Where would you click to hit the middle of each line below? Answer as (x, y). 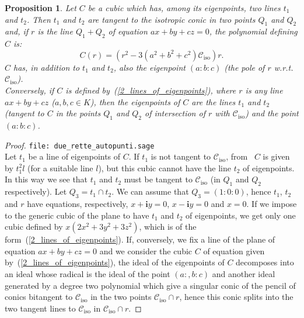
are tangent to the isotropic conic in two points (172, 19)
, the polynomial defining (253, 31)
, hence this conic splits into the (236, 297)
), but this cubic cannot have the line (165, 167)
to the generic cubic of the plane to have (77, 215)
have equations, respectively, (78, 203)
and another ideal (244, 273)
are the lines (214, 101)
